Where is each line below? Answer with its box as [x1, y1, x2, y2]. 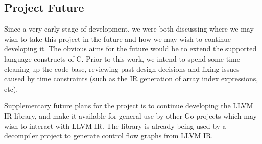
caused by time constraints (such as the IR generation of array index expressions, [4, 73, 258, 84]
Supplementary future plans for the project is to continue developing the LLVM [4, 100, 253, 111]
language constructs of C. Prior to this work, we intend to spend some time [4, 53, 240, 64]
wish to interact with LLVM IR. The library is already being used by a [4, 120, 226, 131]
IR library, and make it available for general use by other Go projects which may [4, 110, 257, 121]
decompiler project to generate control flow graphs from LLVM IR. [4, 130, 213, 141]
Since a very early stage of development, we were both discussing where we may [4, 23, 254, 34]
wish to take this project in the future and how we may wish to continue [4, 33, 231, 44]
